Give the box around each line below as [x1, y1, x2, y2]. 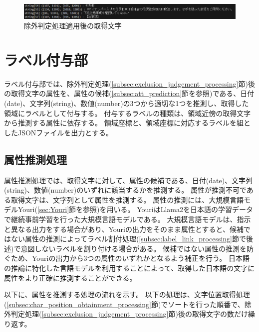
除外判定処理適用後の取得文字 [24, 20, 122, 31]
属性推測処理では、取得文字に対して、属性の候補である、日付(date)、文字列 [4, 175, 253, 185]
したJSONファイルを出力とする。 [4, 127, 113, 137]
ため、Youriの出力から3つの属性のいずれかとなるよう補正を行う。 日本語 [10, 253, 250, 263]
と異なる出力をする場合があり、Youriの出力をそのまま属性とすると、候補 [4, 223, 244, 234]
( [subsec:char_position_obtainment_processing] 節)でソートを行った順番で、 [4, 299, 245, 309]
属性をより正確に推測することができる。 [4, 272, 137, 283]
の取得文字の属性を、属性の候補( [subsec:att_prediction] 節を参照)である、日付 [4, 88, 255, 99]
